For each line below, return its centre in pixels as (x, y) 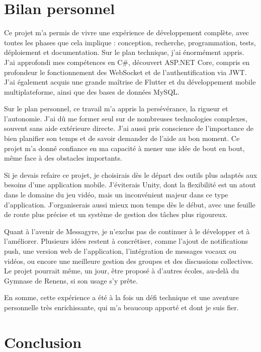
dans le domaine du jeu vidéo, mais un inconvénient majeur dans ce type (116, 195)
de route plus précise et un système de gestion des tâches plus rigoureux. (116, 214)
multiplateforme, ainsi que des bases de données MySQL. (92, 91)
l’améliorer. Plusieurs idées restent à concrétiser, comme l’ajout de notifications (126, 241)
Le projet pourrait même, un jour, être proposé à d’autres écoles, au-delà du (121, 271)
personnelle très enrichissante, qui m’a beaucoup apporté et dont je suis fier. (121, 307)
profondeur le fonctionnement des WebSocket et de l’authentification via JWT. (125, 72)
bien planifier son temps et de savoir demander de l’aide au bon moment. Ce (122, 138)
